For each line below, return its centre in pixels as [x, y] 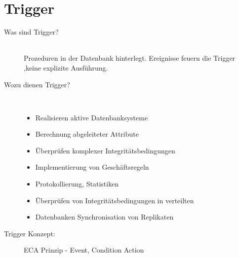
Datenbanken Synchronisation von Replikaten [104, 217]
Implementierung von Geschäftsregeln [92, 167]
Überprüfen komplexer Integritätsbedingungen [105, 150]
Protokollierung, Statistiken [77, 184]
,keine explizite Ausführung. [66, 67]
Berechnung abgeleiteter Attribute [87, 134]
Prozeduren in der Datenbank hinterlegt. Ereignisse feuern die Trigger [130, 58]
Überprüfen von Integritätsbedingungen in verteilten [115, 200]
